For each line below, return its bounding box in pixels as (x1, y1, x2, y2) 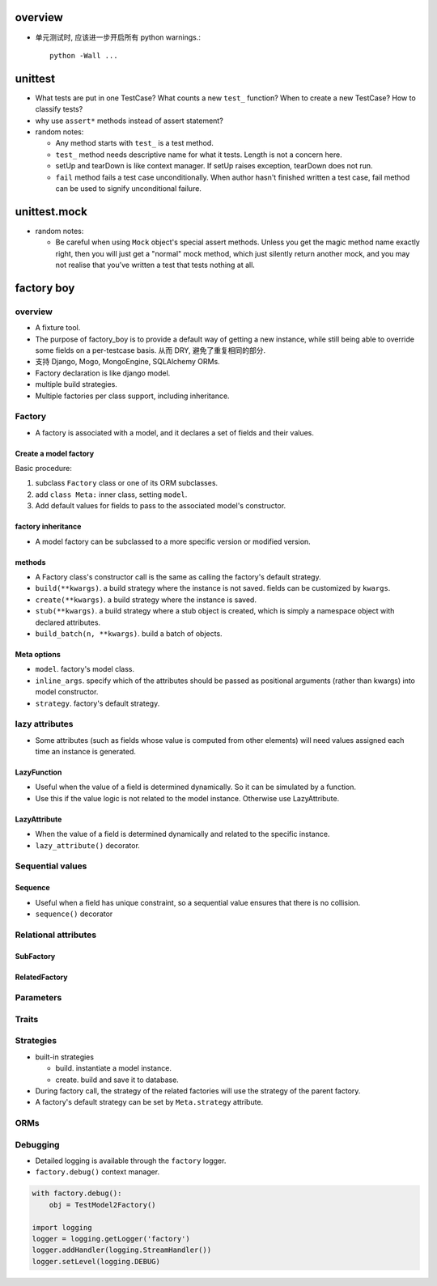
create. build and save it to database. (55, 1075, 180, 1084)
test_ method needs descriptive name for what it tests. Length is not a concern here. (55, 150, 343, 159)
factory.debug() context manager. (35, 1167, 160, 1177)
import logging (32, 1223, 92, 1232)
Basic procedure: (15, 464, 72, 473)
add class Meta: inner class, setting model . (35, 490, 188, 499)
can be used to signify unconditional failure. (55, 183, 202, 193)
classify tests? (35, 104, 83, 114)
